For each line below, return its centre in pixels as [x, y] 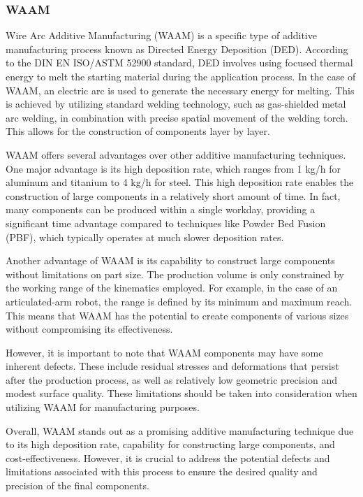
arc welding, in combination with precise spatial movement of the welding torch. [177, 117]
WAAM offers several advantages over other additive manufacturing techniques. [176, 154]
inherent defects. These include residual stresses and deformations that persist [172, 366]
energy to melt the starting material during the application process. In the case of [181, 76]
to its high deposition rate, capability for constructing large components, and [170, 444]
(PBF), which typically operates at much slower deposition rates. [145, 237]
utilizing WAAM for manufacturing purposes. [103, 407]
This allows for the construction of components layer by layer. [138, 131]
